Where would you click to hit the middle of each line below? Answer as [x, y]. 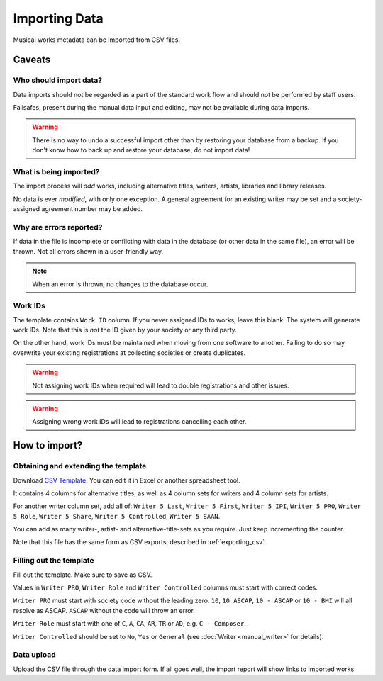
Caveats [32, 60]
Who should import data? [58, 80]
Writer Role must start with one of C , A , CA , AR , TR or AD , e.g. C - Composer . [129, 624]
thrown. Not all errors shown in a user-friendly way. [88, 251]
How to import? [48, 445]
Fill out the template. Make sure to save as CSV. [83, 575]
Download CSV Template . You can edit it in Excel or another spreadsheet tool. [127, 480]
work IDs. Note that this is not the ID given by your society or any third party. [125, 330]
